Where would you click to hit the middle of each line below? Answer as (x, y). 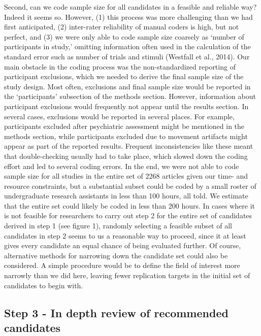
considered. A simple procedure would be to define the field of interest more (122, 265)
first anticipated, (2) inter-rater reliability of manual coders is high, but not (122, 27)
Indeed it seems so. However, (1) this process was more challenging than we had (128, 16)
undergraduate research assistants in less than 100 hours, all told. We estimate (126, 196)
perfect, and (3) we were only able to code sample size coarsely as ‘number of (124, 36)
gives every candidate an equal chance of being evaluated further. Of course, (123, 245)
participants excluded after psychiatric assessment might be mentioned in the (124, 126)
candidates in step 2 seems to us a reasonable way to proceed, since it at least (125, 235)
